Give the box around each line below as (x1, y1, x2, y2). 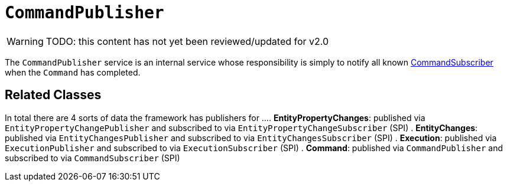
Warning (6, 35, 44, 47)
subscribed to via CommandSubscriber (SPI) (5, 152, 180, 163)
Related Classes (5, 87, 102, 103)
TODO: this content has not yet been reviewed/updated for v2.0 (45, 35, 329, 47)
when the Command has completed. (5, 67, 141, 77)
